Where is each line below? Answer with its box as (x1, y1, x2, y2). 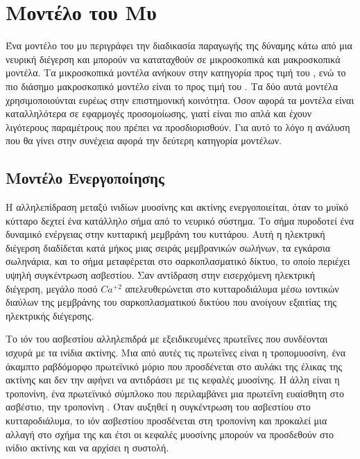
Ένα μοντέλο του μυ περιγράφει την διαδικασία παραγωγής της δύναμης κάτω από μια (6, 38, 352, 53)
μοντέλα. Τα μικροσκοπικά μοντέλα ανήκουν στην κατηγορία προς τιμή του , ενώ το (6, 65, 346, 80)
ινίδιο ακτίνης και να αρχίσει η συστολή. (6, 440, 169, 455)
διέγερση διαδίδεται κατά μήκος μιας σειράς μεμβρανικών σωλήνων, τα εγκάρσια (6, 240, 331, 254)
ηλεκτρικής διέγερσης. (6, 308, 94, 322)
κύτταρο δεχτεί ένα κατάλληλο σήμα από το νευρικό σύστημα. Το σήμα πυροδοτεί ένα (6, 213, 354, 227)
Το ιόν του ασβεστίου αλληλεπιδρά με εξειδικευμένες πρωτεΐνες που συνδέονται (6, 331, 328, 346)
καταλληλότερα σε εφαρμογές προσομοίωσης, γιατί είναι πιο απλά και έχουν (6, 106, 311, 121)
